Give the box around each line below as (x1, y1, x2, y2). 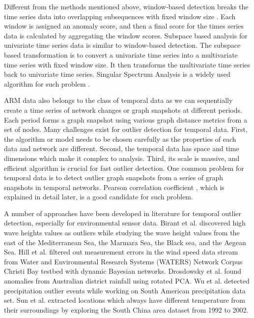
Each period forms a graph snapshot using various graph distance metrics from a (4, 114, 247, 125)
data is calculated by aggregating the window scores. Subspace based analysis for (4, 30, 248, 40)
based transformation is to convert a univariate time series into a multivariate (4, 49, 238, 60)
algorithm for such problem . (4, 78, 90, 89)
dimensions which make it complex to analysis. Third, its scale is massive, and (4, 153, 240, 163)
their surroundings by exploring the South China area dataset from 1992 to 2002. (4, 304, 249, 315)
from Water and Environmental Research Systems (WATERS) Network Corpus (4, 256, 243, 266)
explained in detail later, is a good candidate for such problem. (4, 191, 193, 202)
